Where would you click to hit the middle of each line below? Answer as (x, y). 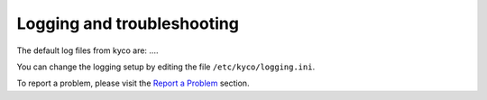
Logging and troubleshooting (128, 23)
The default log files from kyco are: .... (87, 50)
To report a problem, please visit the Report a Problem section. (133, 83)
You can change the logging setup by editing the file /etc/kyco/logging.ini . (166, 67)
